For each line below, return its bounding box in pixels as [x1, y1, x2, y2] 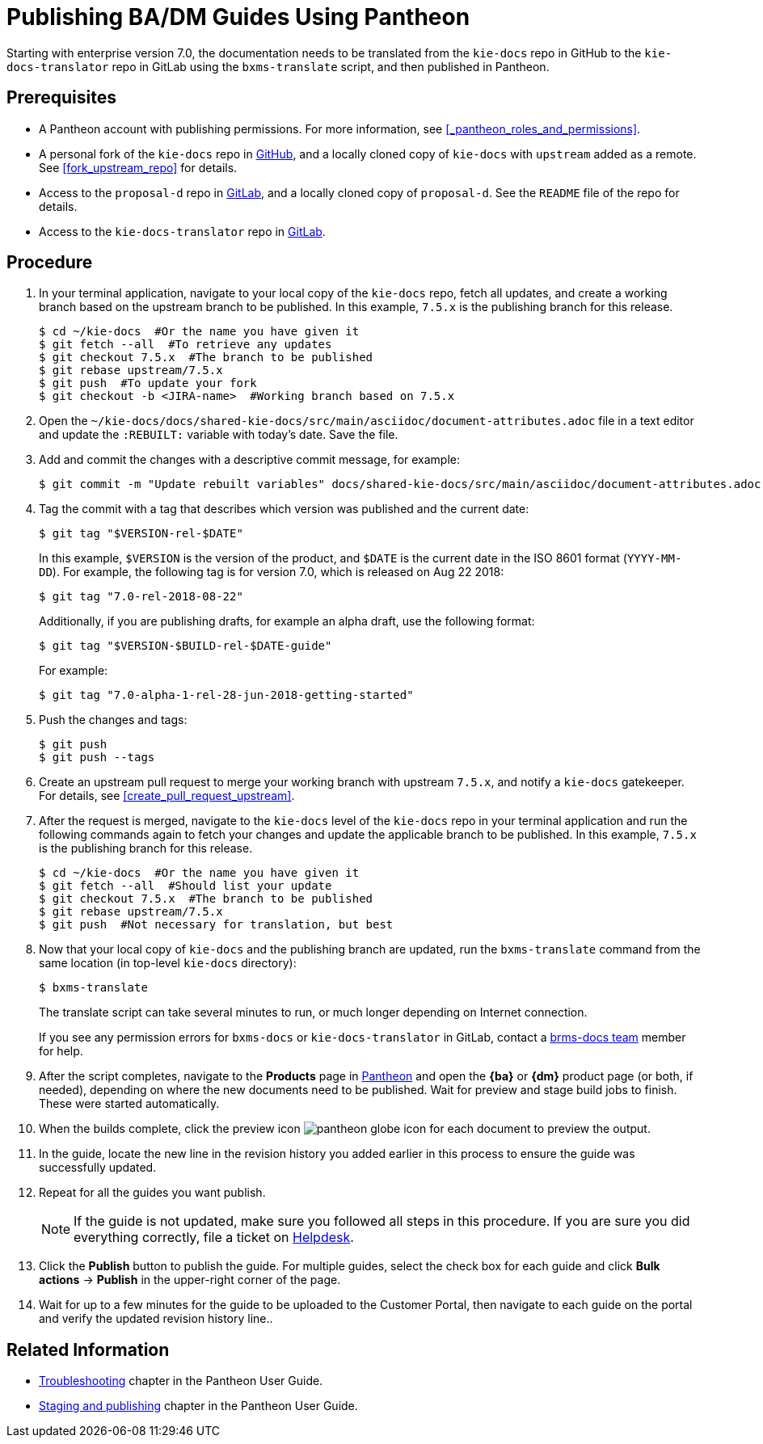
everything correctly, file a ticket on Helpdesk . [74, 1229, 354, 1246]
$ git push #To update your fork [39, 377, 257, 390]
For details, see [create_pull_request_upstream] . [39, 789, 295, 803]
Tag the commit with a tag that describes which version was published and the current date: [39, 502, 529, 516]
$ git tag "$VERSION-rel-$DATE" [39, 527, 243, 541]
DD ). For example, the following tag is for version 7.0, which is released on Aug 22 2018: [39, 565, 504, 579]
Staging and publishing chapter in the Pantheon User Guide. [39, 1399, 358, 1413]
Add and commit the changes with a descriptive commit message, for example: [39, 453, 461, 467]
